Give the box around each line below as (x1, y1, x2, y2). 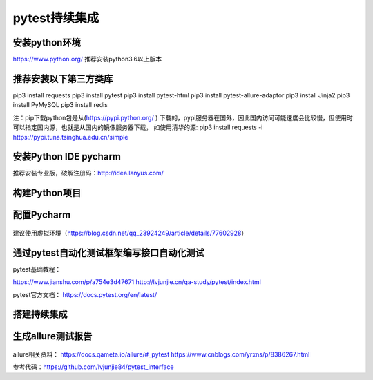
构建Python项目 (12, 187, 82, 199)
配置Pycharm (12, 209, 71, 221)
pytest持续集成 (12, 10, 99, 26)
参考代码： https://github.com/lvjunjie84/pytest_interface (12, 363, 174, 371)
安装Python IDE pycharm (12, 151, 121, 162)
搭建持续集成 (12, 308, 68, 321)
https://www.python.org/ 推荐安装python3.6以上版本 (12, 55, 162, 64)
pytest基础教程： (12, 265, 61, 273)
